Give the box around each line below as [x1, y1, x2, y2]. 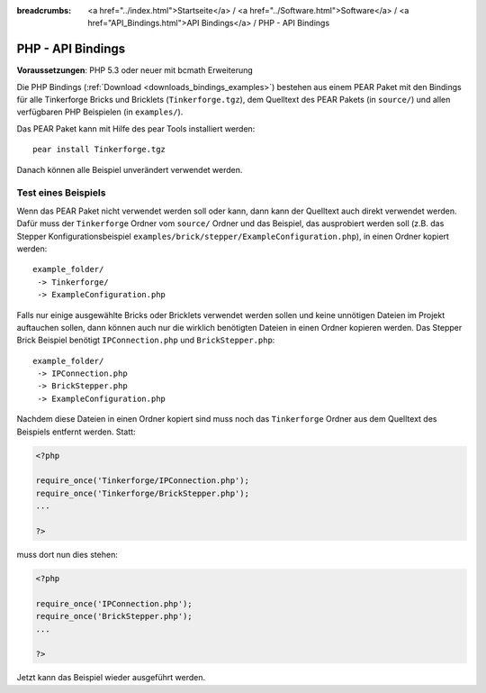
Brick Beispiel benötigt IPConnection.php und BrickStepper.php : [16, 334, 275, 346]
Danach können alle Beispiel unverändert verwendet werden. [16, 164, 243, 175]
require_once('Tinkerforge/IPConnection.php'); [35, 476, 249, 486]
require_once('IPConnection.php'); [35, 598, 193, 608]
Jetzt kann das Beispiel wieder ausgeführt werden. [16, 672, 206, 683]
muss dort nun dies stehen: [16, 549, 119, 560]
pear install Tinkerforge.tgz [32, 144, 166, 155]
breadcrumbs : [16, 5, 72, 15]
